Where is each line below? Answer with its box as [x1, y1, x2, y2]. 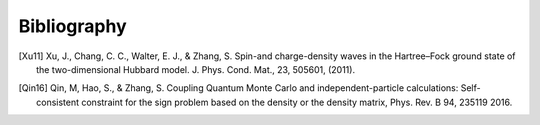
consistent [36, 96, 80, 108]
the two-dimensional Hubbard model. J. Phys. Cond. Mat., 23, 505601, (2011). [36, 63, 355, 75]
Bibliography [18, 15, 127, 37]
